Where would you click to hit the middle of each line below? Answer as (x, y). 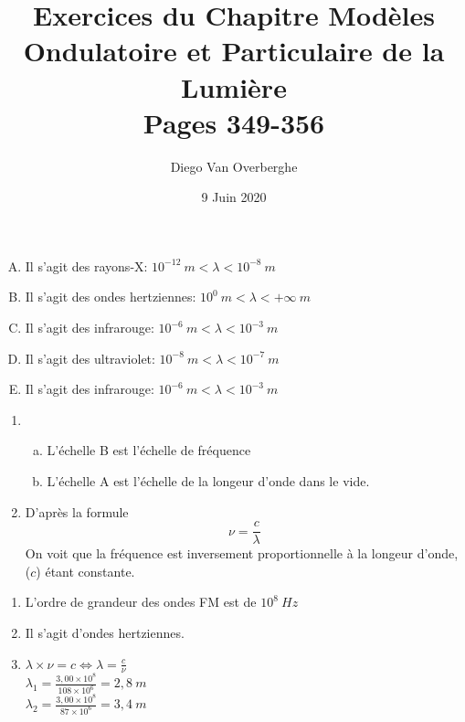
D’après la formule (77, 511)
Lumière (234, 86)
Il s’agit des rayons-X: (86, 265)
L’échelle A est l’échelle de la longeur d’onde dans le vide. (208, 481)
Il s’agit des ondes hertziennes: (111, 297)
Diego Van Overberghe (234, 166)
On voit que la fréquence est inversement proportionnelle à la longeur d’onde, (242, 553)
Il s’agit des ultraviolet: (90, 358)
